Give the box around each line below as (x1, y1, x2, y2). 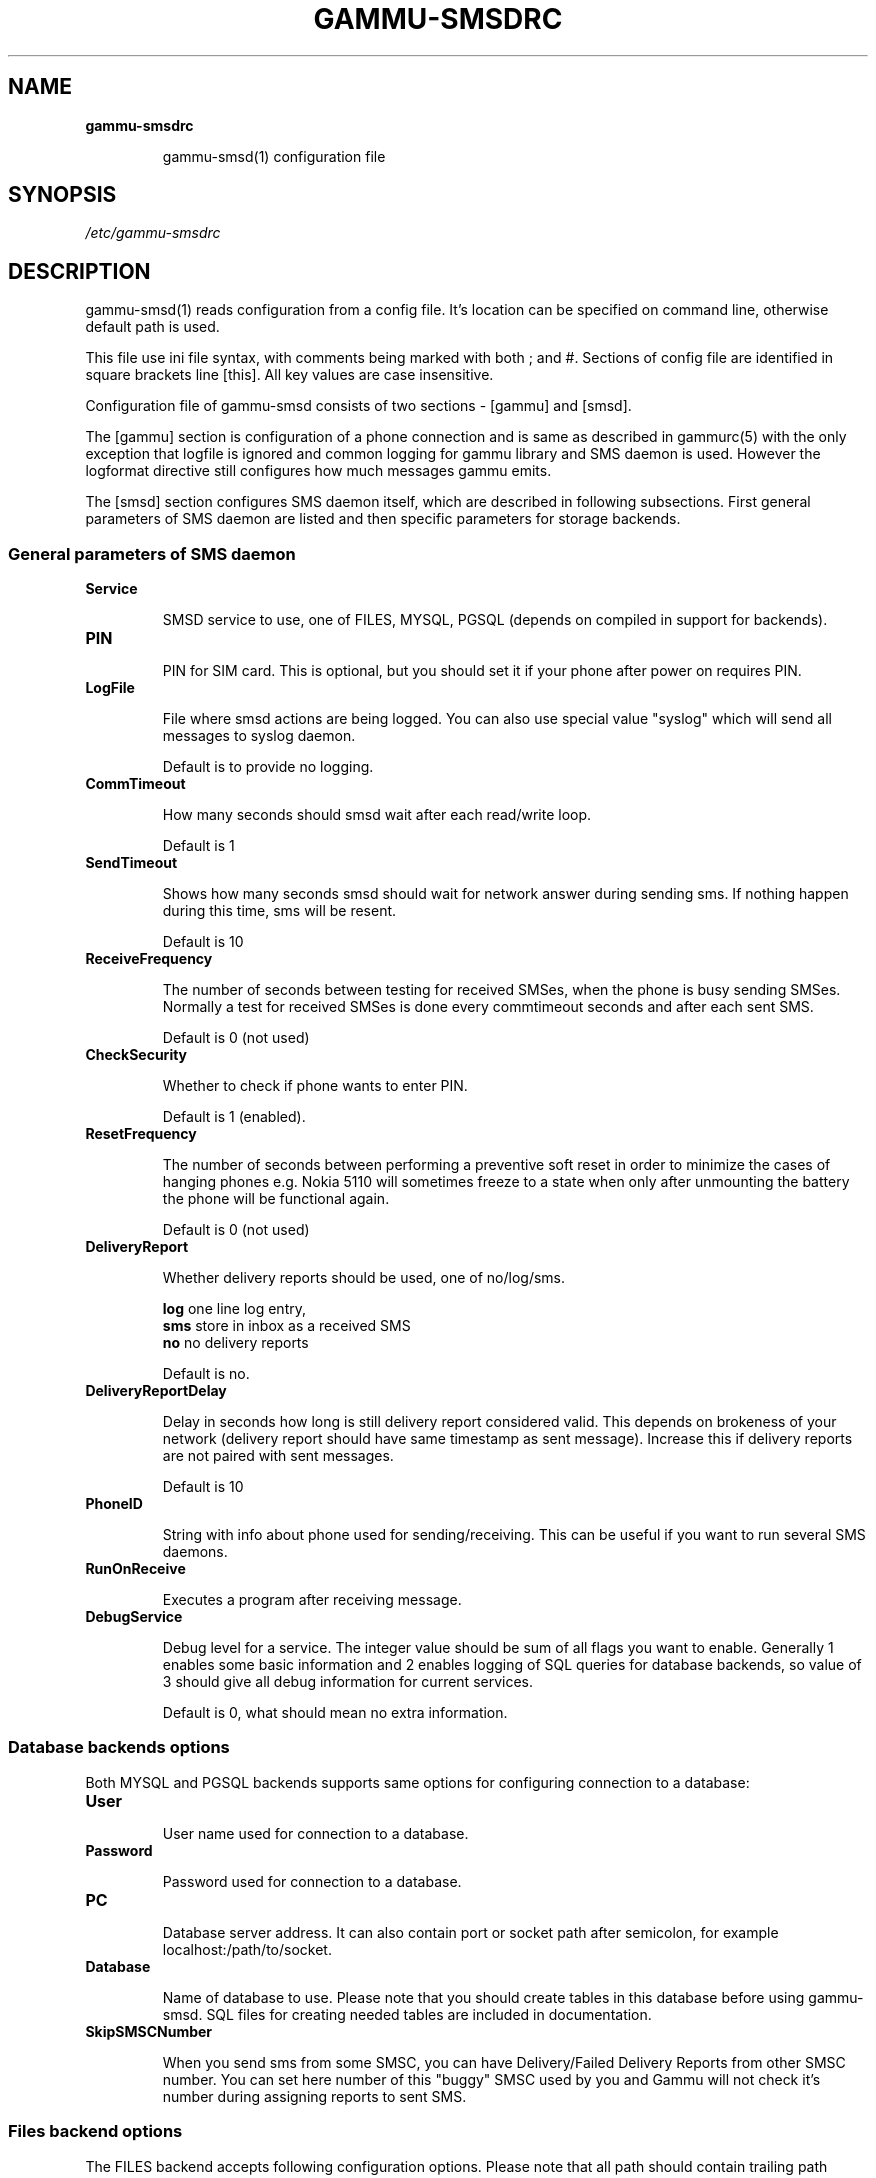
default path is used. (85, 318, 220, 336)
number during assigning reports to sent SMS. (162, 2087, 467, 2105)
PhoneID (85, 1495, 143, 1513)
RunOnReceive (85, 1560, 186, 1578)
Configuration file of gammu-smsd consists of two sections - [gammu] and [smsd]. (85, 397, 632, 415)
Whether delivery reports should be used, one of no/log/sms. (162, 1269, 566, 1287)
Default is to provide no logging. (162, 758, 374, 776)
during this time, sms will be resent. (162, 902, 397, 920)
